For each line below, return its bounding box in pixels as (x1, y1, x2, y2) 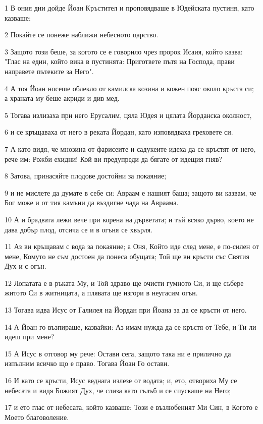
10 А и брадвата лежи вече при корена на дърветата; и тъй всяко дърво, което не (5, 214, 254, 224)
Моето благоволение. (5, 411, 69, 422)
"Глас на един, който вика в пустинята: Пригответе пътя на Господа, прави (5, 56, 235, 67)
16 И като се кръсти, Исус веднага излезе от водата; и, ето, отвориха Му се (5, 375, 237, 386)
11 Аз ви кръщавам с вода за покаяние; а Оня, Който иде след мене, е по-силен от (5, 241, 259, 252)
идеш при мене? (5, 331, 55, 342)
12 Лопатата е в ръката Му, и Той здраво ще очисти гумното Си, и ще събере (5, 277, 244, 288)
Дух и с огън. (5, 261, 46, 271)
